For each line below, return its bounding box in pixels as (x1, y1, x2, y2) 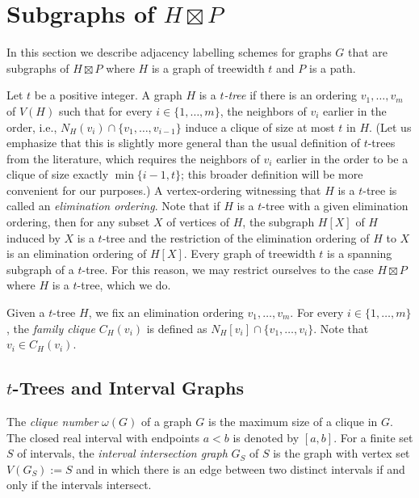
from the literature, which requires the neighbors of (6, 150, 260, 167)
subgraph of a (6, 260, 74, 277)
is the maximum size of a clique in (207, 413, 378, 430)
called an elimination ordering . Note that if (6, 197, 220, 214)
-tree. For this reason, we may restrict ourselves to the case (82, 260, 374, 277)
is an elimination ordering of (6, 245, 147, 262)
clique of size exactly (6, 166, 109, 183)
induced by (6, 229, 61, 246)
